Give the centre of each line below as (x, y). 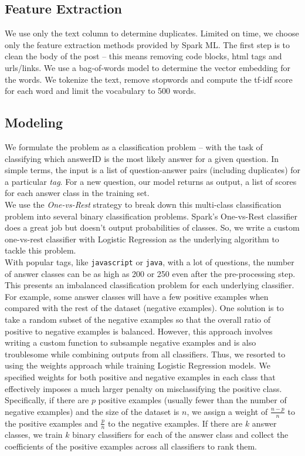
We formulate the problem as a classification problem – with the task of (134, 146)
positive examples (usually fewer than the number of (192, 400)
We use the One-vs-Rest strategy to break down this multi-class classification (143, 204)
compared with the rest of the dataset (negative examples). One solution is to (144, 308)
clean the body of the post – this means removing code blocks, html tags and (143, 56)
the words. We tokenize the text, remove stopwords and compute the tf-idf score (149, 79)
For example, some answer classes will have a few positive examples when (137, 296)
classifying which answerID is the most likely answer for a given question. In (142, 158)
